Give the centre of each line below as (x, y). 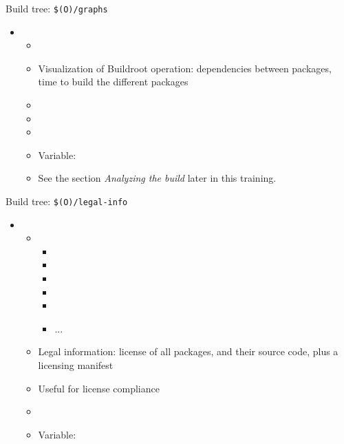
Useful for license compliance (99, 388)
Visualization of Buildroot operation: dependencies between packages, (185, 68)
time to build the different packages (113, 82)
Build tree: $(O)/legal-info (67, 201)
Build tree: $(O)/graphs (57, 8)
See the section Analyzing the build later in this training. (157, 178)
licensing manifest (76, 365)
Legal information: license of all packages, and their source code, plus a (188, 351)
